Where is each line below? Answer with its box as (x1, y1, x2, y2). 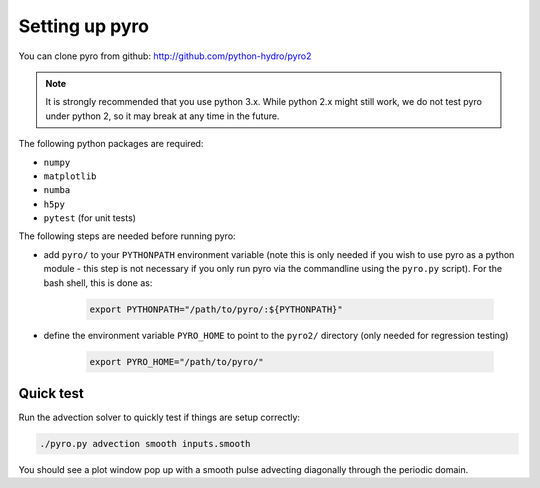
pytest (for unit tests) (43, 212, 137, 224)
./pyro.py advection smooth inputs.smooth (39, 438, 251, 450)
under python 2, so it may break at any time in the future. (45, 110, 280, 122)
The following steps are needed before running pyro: (18, 230, 236, 242)
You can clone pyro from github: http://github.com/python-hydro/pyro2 (18, 50, 312, 62)
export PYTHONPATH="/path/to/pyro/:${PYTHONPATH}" (89, 303, 344, 315)
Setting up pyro (18, 15, 150, 37)
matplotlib (43, 170, 97, 182)
